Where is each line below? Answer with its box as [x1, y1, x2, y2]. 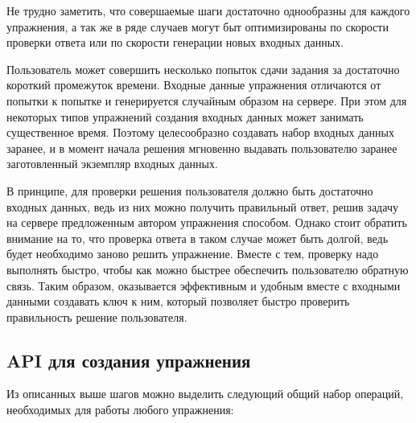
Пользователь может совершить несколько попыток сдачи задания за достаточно [6, 60, 400, 77]
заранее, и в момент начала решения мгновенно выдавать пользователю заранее [6, 139, 397, 156]
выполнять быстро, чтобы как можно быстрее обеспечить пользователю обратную [6, 261, 409, 277]
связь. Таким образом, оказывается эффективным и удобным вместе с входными [6, 277, 401, 294]
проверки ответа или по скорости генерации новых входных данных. [6, 34, 344, 51]
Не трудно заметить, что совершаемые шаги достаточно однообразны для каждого [6, 2, 410, 18]
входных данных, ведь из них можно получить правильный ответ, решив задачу [6, 198, 398, 215]
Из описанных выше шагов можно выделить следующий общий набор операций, [6, 385, 404, 402]
